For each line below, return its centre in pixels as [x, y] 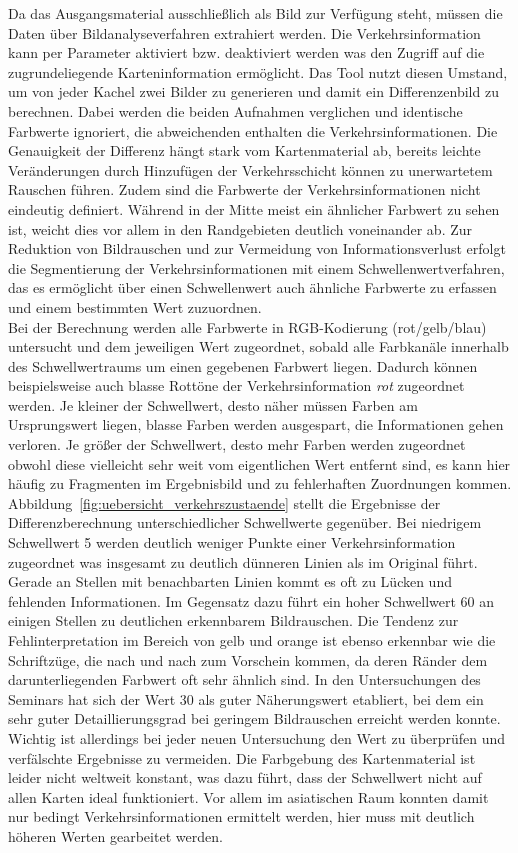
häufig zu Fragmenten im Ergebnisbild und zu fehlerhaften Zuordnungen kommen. [260, 483]
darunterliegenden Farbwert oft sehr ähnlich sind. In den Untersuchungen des [244, 679]
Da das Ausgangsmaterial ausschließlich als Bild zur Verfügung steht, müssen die [255, 13]
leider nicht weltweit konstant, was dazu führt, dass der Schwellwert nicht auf [245, 777]
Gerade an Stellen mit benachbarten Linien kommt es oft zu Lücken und [230, 581]
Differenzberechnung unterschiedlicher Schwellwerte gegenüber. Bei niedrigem [245, 522]
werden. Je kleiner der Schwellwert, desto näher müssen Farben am [213, 404]
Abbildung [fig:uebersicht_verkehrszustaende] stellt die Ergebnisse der [224, 502]
